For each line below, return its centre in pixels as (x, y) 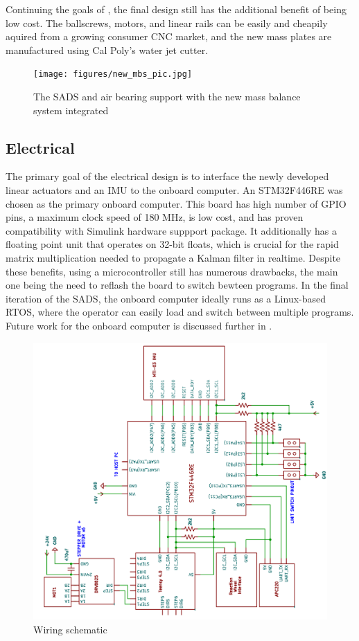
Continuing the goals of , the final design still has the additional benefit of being (176, 9)
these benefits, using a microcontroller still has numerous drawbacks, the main (172, 271)
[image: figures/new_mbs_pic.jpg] (113, 74)
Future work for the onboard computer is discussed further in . (139, 325)
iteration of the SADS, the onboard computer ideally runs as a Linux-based (166, 298)
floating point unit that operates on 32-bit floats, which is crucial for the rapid (172, 244)
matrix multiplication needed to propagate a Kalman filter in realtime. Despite (173, 257)
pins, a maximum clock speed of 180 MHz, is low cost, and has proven (155, 217)
